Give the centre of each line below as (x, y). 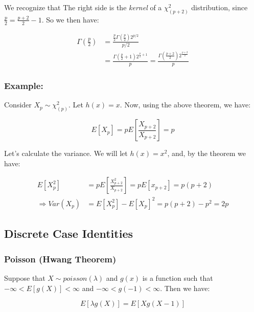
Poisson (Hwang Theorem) (60, 259)
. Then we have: (185, 288)
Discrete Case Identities (68, 233)
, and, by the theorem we (207, 153)
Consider (18, 105)
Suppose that (25, 277)
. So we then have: (70, 19)
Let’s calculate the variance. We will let (66, 153)
